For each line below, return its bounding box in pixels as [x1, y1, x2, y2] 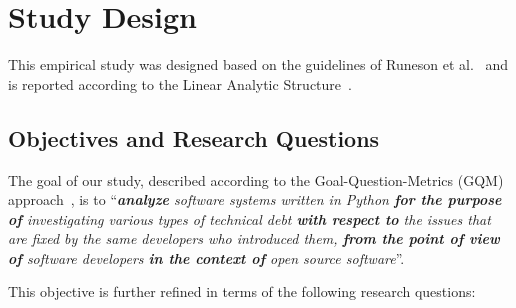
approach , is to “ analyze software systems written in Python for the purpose [8, 189, 502, 210]
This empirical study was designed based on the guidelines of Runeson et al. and [8, 54, 509, 75]
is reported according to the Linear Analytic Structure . [8, 73, 352, 94]
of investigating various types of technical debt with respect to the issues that [8, 208, 491, 229]
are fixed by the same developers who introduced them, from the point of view [8, 228, 500, 249]
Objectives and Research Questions [8, 122, 380, 153]
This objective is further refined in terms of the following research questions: [8, 281, 476, 302]
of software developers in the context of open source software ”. [8, 247, 405, 268]
